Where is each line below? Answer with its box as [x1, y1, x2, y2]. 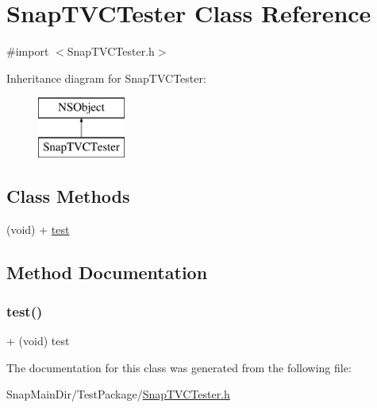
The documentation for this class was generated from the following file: [6, 359, 352, 375]
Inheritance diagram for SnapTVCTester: [6, 69, 206, 86]
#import [6, 43, 49, 60]
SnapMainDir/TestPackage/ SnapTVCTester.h [6, 386, 230, 402]
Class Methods [6, 183, 130, 208]
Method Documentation [6, 259, 208, 284]
